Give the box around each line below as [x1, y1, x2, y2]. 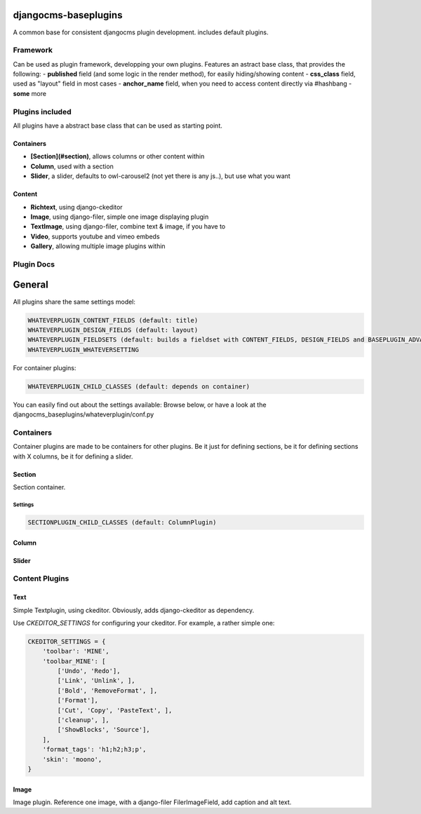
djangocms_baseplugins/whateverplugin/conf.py [13, 410, 154, 419]
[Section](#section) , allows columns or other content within [30, 152, 205, 161]
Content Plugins [13, 574, 69, 583]
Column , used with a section [30, 162, 114, 170]
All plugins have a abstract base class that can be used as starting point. [13, 121, 222, 130]
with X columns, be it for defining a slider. [13, 452, 133, 461]
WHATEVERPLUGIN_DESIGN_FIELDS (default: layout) [27, 326, 199, 334]
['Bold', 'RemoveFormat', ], [57, 686, 158, 694]
